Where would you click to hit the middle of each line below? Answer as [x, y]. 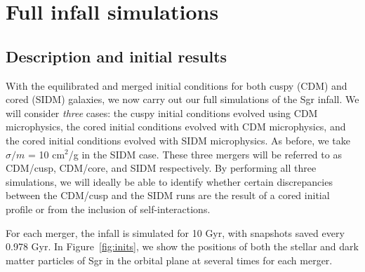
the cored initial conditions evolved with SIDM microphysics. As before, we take [178, 140]
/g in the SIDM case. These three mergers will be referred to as [205, 154]
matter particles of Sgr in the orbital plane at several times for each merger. [169, 260]
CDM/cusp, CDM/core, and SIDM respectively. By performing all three [161, 168]
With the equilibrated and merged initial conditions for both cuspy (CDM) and [177, 85]
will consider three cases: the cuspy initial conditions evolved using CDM [162, 113]
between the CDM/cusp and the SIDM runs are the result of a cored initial [168, 195]
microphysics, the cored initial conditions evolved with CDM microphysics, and [176, 127]
